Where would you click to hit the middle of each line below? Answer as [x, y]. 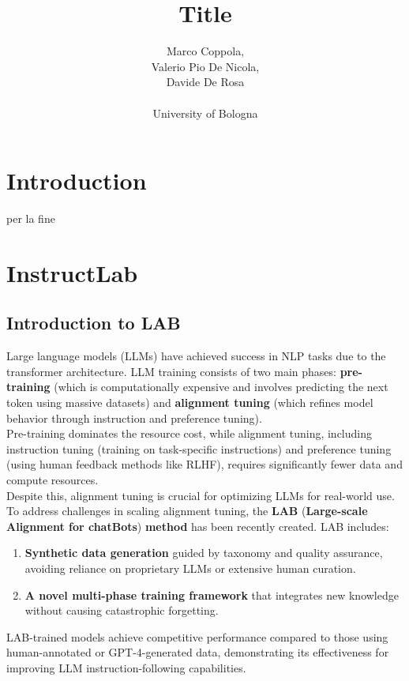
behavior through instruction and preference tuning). [134, 418]
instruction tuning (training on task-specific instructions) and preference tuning [199, 448]
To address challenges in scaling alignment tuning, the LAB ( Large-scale [187, 511]
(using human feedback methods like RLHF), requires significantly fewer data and [204, 464]
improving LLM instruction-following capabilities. [126, 667]
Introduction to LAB [94, 323]
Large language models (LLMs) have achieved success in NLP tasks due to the [196, 356]
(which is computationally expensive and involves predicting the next [221, 387]
